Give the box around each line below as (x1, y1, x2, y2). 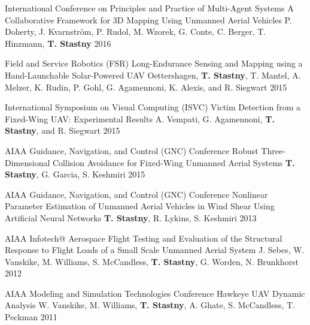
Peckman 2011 (5, 311, 57, 323)
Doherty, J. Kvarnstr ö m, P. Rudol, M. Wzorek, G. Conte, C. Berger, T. (5, 25, 266, 38)
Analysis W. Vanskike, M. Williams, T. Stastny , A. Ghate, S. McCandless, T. (5, 299, 295, 311)
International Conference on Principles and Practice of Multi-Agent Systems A (5, 2, 294, 14)
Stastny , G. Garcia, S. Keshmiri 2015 (5, 168, 145, 180)
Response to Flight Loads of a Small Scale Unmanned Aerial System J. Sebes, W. (5, 243, 305, 256)
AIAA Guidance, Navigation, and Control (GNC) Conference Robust (5, 144, 259, 157)
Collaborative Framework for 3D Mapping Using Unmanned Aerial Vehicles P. (5, 13, 292, 26)
